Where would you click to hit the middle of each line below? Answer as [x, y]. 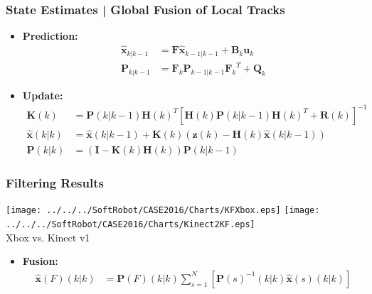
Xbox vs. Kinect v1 [48, 237]
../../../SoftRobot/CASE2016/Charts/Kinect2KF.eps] [131, 224]
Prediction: [50, 36]
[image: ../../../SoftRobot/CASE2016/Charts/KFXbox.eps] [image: [163, 211]
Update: [43, 95]
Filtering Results [55, 182]
